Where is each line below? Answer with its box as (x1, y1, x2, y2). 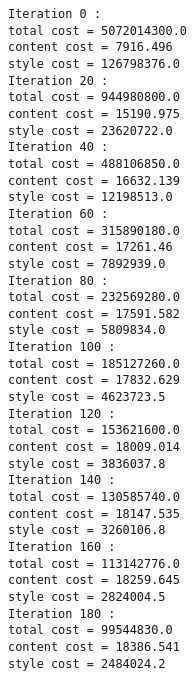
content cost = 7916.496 (8, 40, 173, 55)
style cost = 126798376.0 (8, 56, 180, 71)
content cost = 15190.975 (8, 106, 180, 121)
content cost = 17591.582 (8, 306, 180, 321)
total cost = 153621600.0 (8, 423, 180, 438)
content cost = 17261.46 (8, 240, 173, 255)
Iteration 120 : (8, 406, 116, 421)
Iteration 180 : (8, 606, 116, 621)
